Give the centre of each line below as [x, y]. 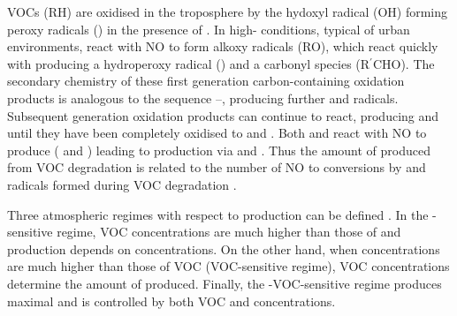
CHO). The [404, 63]
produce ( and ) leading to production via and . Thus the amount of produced [219, 150]
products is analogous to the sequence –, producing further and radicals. [203, 98]
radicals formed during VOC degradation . [122, 184]
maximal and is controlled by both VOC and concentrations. [171, 301]
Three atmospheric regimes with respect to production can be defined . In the [218, 214]
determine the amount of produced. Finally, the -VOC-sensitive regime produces [225, 283]
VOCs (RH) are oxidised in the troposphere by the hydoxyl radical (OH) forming [228, 11]
